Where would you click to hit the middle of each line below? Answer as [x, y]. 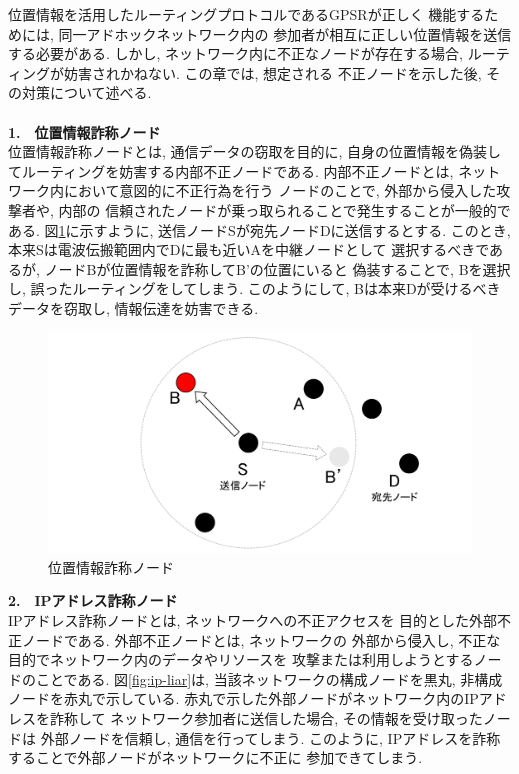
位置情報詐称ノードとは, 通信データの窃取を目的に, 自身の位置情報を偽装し [255, 151]
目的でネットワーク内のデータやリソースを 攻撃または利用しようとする [241, 659]
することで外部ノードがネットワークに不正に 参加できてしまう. [215, 757]
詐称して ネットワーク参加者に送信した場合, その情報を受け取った [266, 717]
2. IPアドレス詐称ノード [93, 600]
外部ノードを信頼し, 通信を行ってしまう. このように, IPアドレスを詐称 [270, 737]
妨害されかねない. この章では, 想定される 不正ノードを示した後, [272, 72]
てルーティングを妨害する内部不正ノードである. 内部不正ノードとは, [231, 170]
